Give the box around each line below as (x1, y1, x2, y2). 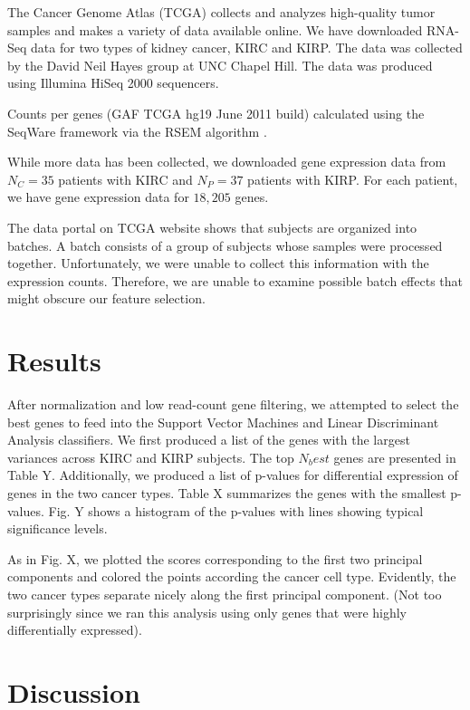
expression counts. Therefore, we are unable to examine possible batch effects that (7, 271, 464, 290)
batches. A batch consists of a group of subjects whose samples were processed (7, 235, 443, 254)
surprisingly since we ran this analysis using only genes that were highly (7, 602, 407, 621)
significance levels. (7, 519, 108, 538)
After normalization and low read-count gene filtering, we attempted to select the (7, 395, 459, 414)
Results (7, 342, 101, 379)
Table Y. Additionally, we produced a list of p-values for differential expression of (7, 465, 458, 485)
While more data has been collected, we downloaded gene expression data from (7, 152, 446, 171)
